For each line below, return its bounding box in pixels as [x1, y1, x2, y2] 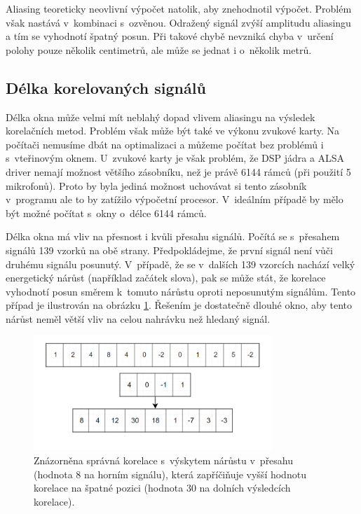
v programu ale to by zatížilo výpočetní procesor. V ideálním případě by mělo [6, 192, 343, 207]
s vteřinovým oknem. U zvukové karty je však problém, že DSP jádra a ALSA [6, 151, 345, 165]
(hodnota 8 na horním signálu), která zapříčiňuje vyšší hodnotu [34, 466, 306, 481]
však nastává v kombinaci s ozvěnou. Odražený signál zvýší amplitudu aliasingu [6, 15, 351, 29]
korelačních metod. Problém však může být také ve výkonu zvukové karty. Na [6, 123, 339, 138]
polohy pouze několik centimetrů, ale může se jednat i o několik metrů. [6, 42, 312, 57]
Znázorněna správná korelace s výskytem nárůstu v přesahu [34, 453, 294, 468]
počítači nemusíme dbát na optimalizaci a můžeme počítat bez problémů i [6, 137, 324, 151]
